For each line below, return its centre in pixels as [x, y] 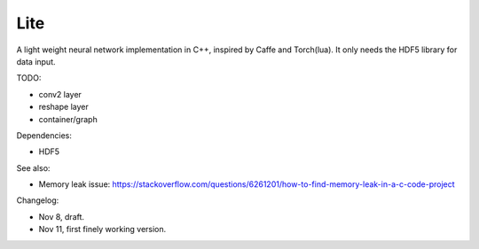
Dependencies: [44, 135]
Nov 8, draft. [61, 216]
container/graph [68, 119]
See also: [33, 167]
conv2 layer [60, 94]
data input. [36, 61]
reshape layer [63, 107]
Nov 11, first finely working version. [102, 230]
